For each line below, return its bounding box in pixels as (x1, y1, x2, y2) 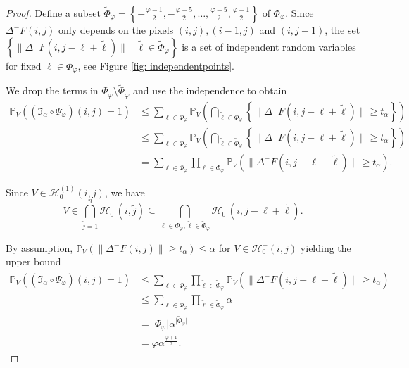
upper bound (6, 254, 61, 269)
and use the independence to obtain (133, 83, 287, 98)
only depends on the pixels (58, 23, 174, 37)
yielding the (300, 240, 351, 255)
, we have (104, 184, 145, 199)
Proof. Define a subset (6, 6, 101, 20)
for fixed (6, 58, 42, 72)
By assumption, (6, 240, 73, 255)
